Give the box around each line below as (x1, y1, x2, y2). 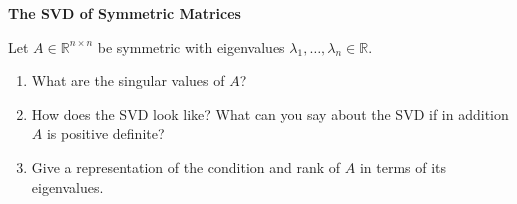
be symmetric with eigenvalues (97, 36, 285, 57)
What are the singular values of (31, 70, 225, 91)
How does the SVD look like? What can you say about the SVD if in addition (31, 103, 509, 124)
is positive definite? (46, 123, 165, 144)
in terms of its (359, 156, 447, 177)
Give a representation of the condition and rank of (31, 156, 341, 177)
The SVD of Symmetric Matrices (8, 3, 241, 23)
